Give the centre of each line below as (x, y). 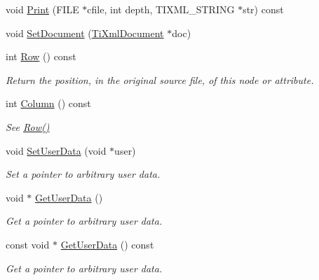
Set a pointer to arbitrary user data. (83, 174)
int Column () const (48, 103)
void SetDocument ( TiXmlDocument (85, 33)
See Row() (28, 126)
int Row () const (41, 56)
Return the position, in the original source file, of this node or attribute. (160, 79)
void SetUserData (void (56, 150)
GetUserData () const (107, 244)
